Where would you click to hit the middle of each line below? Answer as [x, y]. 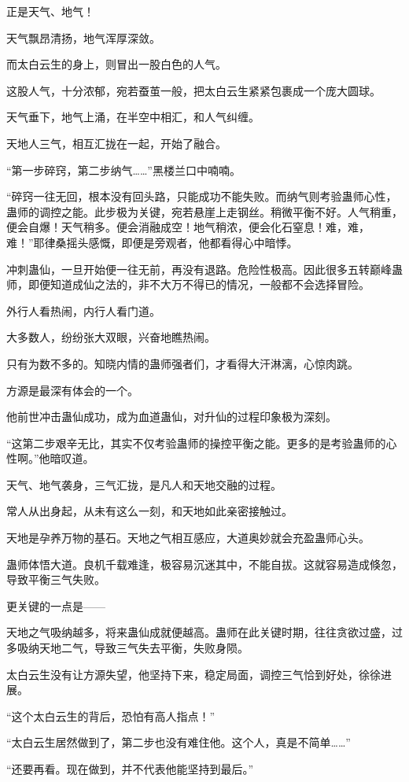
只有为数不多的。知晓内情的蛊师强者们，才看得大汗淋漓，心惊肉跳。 [182, 363]
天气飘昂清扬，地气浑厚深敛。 [83, 37]
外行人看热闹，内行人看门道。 [83, 310]
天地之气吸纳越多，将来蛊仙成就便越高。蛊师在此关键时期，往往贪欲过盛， [199, 632]
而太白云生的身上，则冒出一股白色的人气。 [116, 64]
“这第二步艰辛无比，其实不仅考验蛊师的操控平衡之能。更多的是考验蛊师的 [196, 443]
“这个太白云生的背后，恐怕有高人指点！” [111, 716]
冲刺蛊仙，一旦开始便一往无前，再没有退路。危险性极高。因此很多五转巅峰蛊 [204, 269]
